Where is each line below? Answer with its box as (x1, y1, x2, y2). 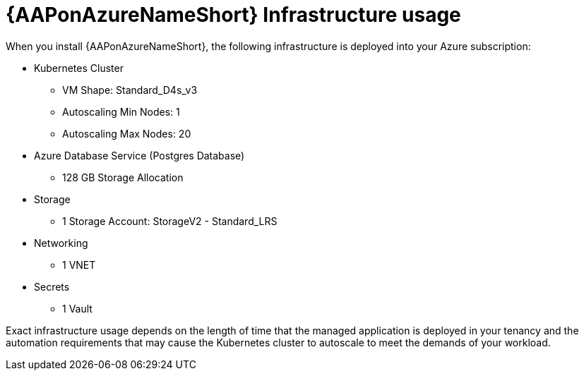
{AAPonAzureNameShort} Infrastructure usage (6, 3, 461, 27)
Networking (34, 236, 88, 249)
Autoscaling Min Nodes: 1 (62, 105, 180, 118)
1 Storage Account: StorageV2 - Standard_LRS (62, 214, 278, 227)
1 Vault (62, 302, 93, 315)
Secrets (34, 280, 70, 293)
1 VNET (62, 258, 96, 271)
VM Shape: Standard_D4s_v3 (62, 83, 198, 96)
